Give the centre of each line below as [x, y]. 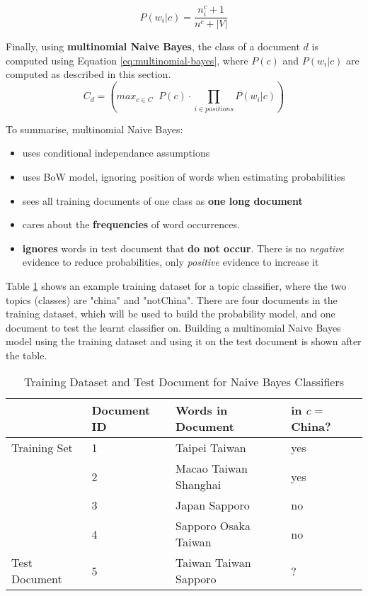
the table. [27, 355]
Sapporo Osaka [213, 526]
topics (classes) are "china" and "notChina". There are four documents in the [172, 299]
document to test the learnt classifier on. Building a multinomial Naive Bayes [173, 327]
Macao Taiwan [212, 468]
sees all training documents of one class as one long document [162, 200]
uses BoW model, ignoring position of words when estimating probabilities [184, 176]
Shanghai [199, 485]
